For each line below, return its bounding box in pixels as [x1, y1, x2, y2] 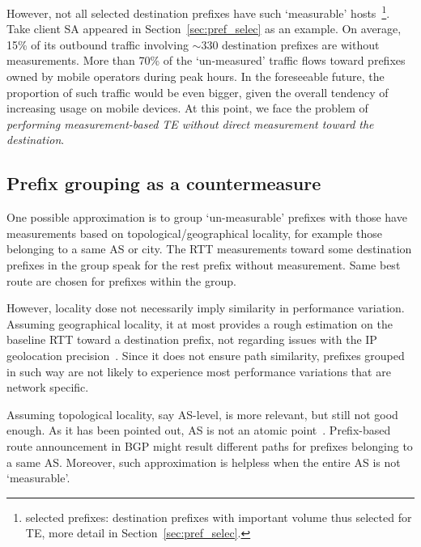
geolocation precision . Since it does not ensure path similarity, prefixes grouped [6, 346, 405, 363]
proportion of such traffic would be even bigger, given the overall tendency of [6, 83, 389, 100]
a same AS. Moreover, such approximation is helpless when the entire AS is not [6, 453, 401, 470]
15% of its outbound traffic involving [6, 36, 189, 53]
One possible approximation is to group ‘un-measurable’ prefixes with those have [6, 209, 407, 226]
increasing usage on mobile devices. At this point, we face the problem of [6, 100, 368, 117]
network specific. [6, 379, 89, 396]
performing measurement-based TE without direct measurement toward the [6, 115, 374, 132]
